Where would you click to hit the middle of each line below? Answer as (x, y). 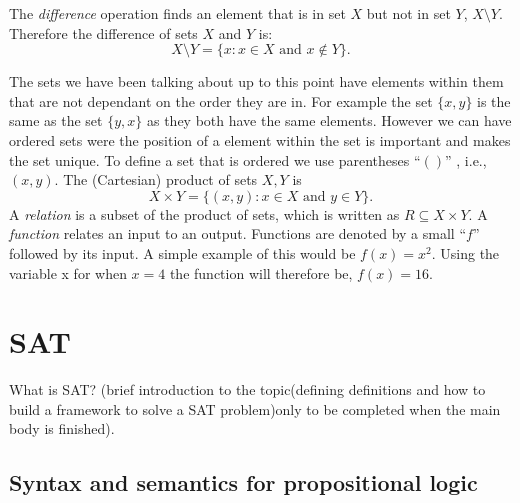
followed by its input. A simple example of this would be (182, 252)
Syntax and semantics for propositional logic (243, 482)
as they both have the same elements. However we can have (329, 120)
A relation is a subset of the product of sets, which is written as (204, 213)
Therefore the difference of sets (103, 32)
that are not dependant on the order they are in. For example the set (221, 100)
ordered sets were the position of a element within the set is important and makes (260, 139)
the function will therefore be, (261, 272)
